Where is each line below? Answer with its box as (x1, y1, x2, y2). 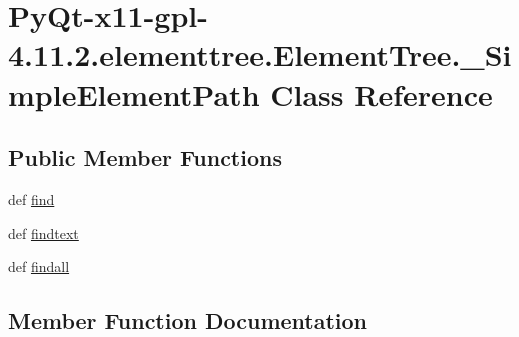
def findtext (8, 222, 79, 243)
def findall (8, 256, 70, 277)
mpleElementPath (8, 73, 260, 114)
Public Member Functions (8, 142, 282, 173)
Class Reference (270, 73, 493, 114)
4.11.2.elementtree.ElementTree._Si (8, 34, 512, 75)
